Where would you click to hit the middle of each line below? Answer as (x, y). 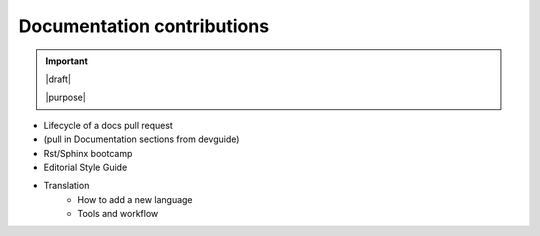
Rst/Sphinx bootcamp (88, 153)
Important (67, 61)
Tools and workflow (118, 214)
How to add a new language (135, 199)
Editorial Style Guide (85, 167)
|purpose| (66, 97)
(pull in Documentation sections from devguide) (141, 139)
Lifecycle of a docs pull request (108, 125)
